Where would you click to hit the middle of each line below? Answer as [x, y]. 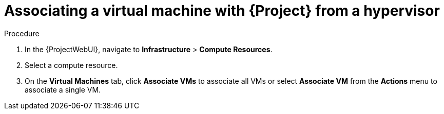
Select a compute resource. [71, 65]
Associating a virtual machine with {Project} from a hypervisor [222, 11]
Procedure [22, 33]
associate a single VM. [63, 89]
